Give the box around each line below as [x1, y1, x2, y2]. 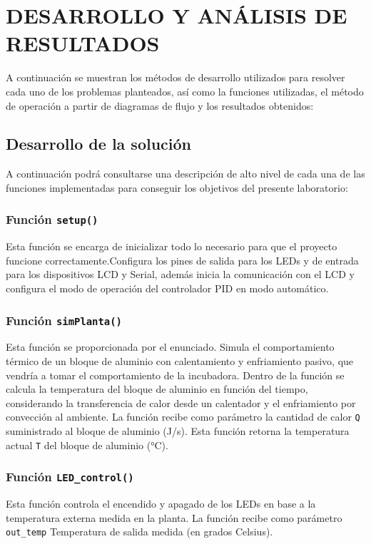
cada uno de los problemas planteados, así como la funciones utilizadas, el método [6, 83, 364, 98]
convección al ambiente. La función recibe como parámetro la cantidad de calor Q [6, 409, 360, 424]
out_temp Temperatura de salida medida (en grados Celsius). [6, 524, 273, 539]
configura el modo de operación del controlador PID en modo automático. [6, 281, 329, 296]
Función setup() [6, 210, 98, 228]
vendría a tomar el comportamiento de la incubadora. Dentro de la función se [6, 367, 345, 382]
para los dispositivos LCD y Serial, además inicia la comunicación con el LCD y [6, 267, 355, 282]
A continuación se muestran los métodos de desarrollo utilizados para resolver [6, 70, 345, 85]
